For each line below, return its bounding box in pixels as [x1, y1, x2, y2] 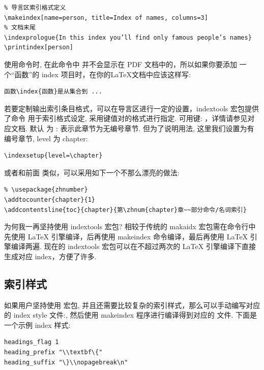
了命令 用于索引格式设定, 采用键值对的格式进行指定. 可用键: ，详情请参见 [4, 113, 248, 124]
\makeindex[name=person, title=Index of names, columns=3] [4, 14, 208, 21]
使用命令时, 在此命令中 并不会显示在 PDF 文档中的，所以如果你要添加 [4, 58, 237, 69]
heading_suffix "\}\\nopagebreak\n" [4, 358, 128, 366]
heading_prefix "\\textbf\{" [4, 349, 103, 356]
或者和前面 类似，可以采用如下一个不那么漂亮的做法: [4, 167, 180, 177]
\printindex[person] [4, 44, 74, 51]
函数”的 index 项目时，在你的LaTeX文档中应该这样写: [14, 69, 191, 79]
